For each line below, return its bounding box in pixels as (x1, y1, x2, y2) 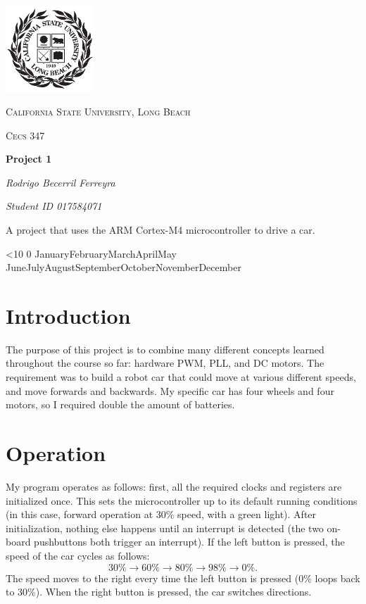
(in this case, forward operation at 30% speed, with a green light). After (6, 507, 317, 522)
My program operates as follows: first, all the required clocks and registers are (6, 479, 342, 493)
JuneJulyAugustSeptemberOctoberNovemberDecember (6, 260, 241, 275)
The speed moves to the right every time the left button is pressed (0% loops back (6, 570, 360, 585)
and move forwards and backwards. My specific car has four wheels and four (6, 383, 334, 398)
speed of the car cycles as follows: (6, 548, 150, 562)
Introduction (6, 301, 131, 329)
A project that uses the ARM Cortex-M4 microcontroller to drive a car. (6, 222, 315, 237)
